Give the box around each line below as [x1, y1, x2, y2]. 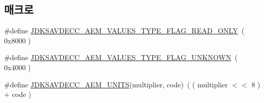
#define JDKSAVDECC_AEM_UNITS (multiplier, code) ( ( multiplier [4, 79, 228, 89]
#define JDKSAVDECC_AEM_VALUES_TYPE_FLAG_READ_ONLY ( [4, 25, 245, 36]
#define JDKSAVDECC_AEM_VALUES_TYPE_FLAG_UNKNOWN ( [4, 52, 238, 63]
